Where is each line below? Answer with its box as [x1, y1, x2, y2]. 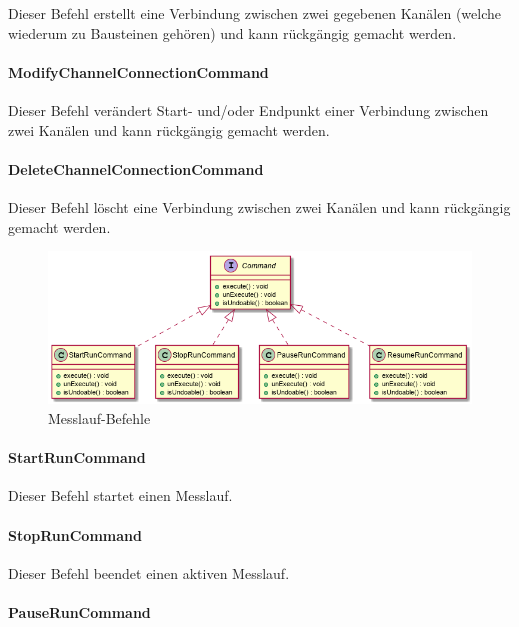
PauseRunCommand [8, 601, 151, 622]
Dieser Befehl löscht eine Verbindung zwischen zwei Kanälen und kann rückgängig [8, 196, 511, 217]
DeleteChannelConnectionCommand [8, 158, 264, 179]
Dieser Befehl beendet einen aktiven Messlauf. [8, 562, 290, 583]
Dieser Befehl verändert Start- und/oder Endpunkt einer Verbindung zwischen [8, 99, 489, 120]
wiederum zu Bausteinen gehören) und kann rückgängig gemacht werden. [8, 22, 457, 43]
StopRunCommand [8, 524, 142, 545]
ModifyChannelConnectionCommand [8, 61, 269, 82]
